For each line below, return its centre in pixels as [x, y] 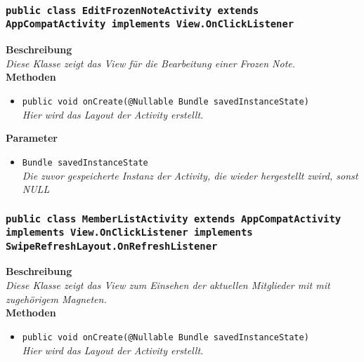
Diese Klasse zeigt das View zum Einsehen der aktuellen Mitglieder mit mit [168, 285]
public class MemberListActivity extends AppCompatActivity [174, 219]
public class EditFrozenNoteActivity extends [132, 10]
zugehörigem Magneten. [56, 299]
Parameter [32, 138]
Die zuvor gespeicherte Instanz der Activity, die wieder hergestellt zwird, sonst [190, 175]
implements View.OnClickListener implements [129, 233]
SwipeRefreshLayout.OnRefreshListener [112, 246]
